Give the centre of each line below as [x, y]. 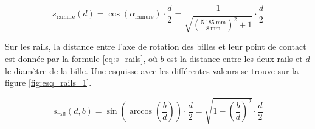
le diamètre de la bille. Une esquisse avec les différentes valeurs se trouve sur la [152, 70]
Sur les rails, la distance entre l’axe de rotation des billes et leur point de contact [156, 47]
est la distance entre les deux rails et [235, 59]
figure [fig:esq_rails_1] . [48, 82]
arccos [141, 112]
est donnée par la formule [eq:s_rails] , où [81, 59]
